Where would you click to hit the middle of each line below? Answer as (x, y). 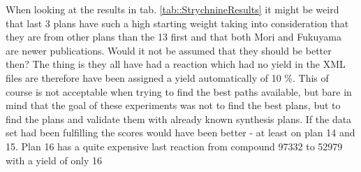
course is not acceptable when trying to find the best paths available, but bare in (179, 91)
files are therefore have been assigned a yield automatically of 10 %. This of (167, 77)
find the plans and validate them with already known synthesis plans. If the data (179, 119)
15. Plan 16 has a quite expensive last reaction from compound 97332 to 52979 (174, 146)
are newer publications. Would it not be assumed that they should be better (169, 50)
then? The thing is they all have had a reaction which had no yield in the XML (176, 64)
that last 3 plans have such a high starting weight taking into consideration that (177, 23)
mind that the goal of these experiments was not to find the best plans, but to (173, 105)
